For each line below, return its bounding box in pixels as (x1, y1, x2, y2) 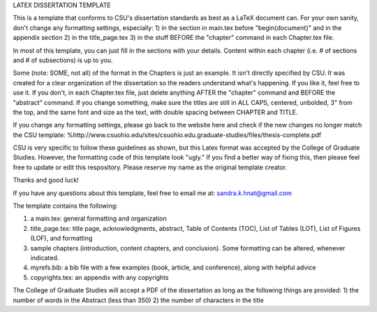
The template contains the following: (13, 201, 118, 210)
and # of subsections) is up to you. (13, 56, 113, 64)
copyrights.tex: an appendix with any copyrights (30, 273, 169, 281)
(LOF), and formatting (30, 234, 93, 243)
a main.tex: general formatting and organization (30, 214, 167, 223)
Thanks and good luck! (13, 176, 80, 185)
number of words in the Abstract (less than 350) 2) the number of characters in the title (13, 296, 265, 304)
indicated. (30, 253, 59, 262)
